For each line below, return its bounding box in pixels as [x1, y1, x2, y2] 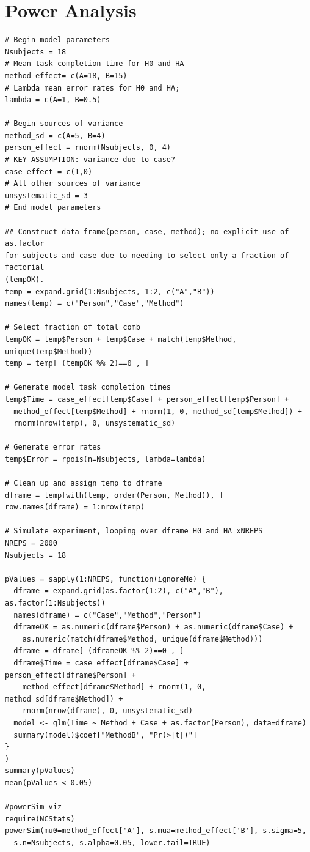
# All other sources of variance [5, 179, 140, 188]
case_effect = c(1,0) [5, 167, 93, 176]
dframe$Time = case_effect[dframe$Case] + [13, 659, 189, 667]
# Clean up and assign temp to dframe [5, 479, 162, 488]
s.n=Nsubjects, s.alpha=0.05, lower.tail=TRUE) [13, 838, 211, 847]
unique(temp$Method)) [5, 347, 93, 356]
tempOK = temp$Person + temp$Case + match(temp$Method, [5, 335, 237, 344]
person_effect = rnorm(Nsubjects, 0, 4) [5, 143, 171, 152]
